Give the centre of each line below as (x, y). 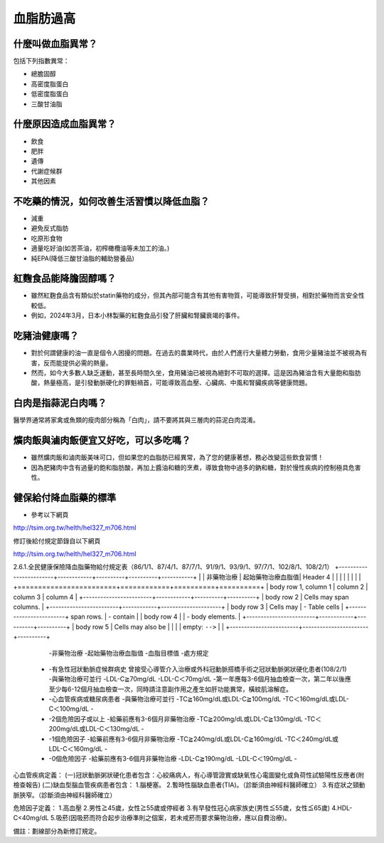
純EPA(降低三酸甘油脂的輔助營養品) (83, 258)
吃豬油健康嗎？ (46, 336)
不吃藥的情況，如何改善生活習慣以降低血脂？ (111, 201)
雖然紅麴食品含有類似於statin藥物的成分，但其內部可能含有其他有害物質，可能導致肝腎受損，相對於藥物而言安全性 (198, 295)
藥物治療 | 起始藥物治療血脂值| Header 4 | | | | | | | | (287, 577)
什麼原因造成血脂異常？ (65, 124)
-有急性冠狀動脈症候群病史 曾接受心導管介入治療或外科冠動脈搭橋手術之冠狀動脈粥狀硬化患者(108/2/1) (198, 669)
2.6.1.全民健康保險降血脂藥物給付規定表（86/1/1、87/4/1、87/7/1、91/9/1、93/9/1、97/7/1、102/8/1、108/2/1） (173, 567)
